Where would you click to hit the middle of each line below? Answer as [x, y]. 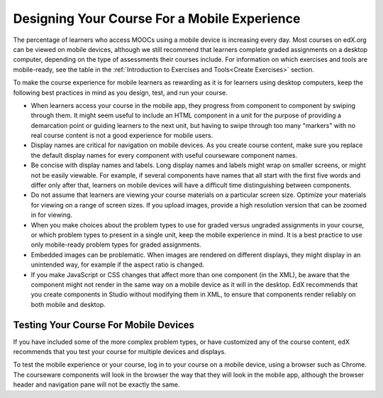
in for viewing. [51, 215]
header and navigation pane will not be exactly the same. [96, 384]
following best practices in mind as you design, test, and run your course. [121, 92]
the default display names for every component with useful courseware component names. [164, 155]
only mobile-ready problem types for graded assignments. [116, 244]
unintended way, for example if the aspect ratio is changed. [118, 265]
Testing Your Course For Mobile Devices [104, 324]
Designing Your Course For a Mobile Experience [157, 18]
